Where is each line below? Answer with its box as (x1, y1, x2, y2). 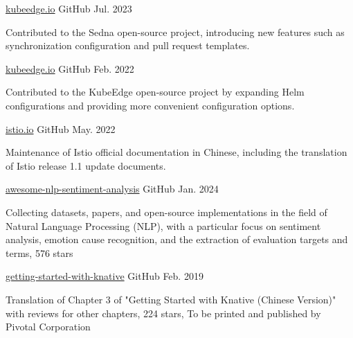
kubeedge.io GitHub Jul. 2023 (6, 1, 132, 15)
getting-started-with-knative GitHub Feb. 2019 (6, 269, 203, 283)
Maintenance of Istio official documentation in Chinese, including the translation (6, 145, 347, 159)
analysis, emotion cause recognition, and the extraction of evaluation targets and (6, 232, 348, 247)
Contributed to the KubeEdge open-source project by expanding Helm (6, 84, 305, 99)
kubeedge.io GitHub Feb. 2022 (6, 61, 134, 75)
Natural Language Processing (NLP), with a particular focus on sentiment (6, 218, 321, 233)
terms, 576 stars (6, 245, 73, 260)
